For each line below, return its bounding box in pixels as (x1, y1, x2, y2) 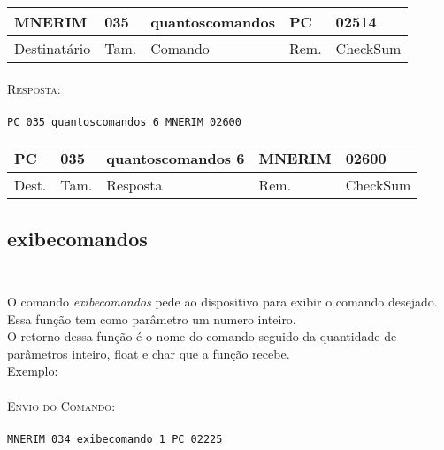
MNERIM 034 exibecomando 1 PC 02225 (7, 432, 223, 446)
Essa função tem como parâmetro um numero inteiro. (7, 309, 296, 328)
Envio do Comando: (7, 396, 116, 415)
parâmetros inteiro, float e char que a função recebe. (7, 344, 290, 362)
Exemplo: (7, 361, 58, 380)
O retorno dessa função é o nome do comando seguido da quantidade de (7, 327, 397, 345)
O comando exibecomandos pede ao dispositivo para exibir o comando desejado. (7, 292, 438, 311)
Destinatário (14, 38, 91, 58)
